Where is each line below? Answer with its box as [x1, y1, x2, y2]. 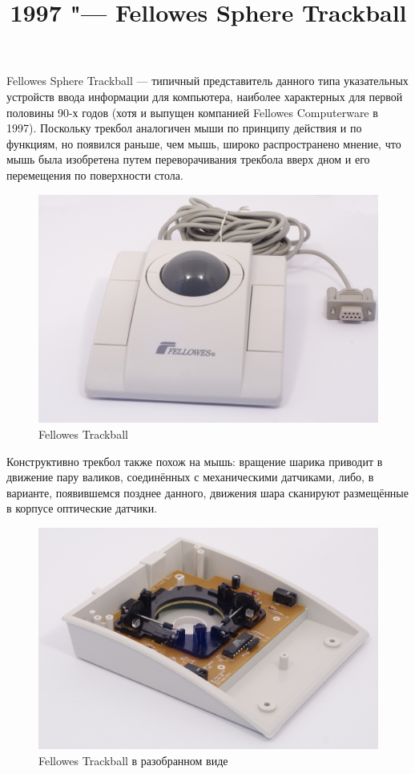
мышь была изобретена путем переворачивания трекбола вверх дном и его [6, 151, 370, 168]
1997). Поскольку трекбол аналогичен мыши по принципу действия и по [6, 120, 362, 136]
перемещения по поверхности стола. [6, 166, 183, 183]
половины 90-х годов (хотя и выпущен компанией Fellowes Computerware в [6, 103, 378, 120]
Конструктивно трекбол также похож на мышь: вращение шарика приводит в [6, 452, 383, 469]
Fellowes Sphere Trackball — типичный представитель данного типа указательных [6, 72, 409, 89]
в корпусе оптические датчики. [6, 500, 158, 517]
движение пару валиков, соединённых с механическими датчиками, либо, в [6, 468, 374, 485]
